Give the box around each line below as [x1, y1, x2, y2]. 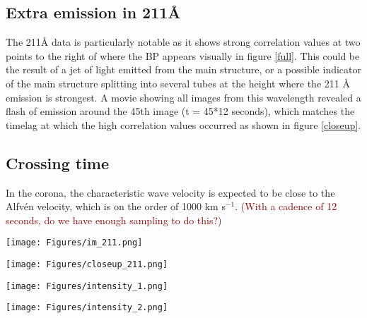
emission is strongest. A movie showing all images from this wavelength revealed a [6, 90, 361, 104]
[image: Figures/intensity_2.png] [6, 302, 168, 313]
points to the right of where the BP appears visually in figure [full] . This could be [6, 48, 360, 63]
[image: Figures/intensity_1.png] [6, 281, 168, 291]
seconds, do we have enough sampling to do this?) [6, 212, 222, 227]
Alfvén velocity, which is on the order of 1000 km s [6, 199, 226, 214]
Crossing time [6, 152, 110, 173]
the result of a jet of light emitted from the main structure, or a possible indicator [6, 62, 361, 77]
